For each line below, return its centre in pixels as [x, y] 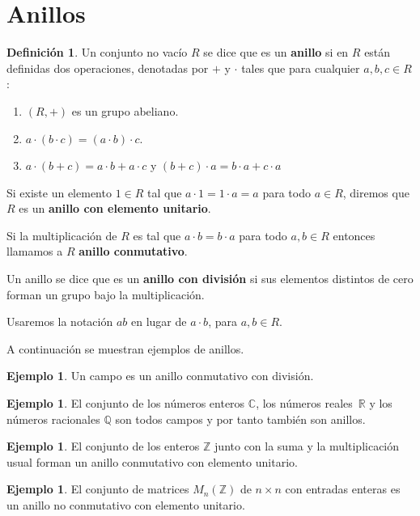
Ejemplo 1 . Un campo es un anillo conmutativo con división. [160, 376]
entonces [354, 235]
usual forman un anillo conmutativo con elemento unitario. [152, 461]
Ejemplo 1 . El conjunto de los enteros [103, 446]
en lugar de [159, 321]
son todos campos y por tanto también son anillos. [240, 419]
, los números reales [304, 403]
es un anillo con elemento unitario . [115, 208]
